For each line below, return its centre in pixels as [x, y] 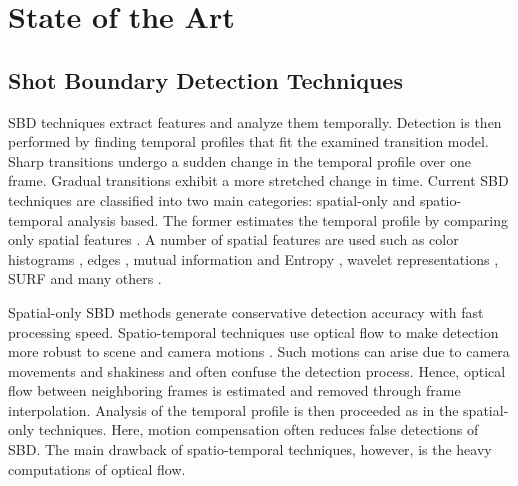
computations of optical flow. [97, 468]
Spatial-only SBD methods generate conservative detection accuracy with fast [246, 311]
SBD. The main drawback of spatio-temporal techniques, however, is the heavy [250, 449]
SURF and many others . [85, 278]
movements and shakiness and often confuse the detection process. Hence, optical [257, 370]
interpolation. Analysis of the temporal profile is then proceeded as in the [233, 409]
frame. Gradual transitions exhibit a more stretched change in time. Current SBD [258, 180]
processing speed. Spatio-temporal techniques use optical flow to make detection [253, 331]
